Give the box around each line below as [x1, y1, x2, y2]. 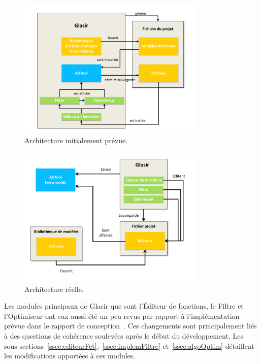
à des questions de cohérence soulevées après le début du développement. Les [4, 330, 243, 341]
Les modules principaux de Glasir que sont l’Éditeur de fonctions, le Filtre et [4, 301, 244, 311]
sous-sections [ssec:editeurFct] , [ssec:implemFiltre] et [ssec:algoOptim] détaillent [4, 340, 254, 351]
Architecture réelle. [24, 283, 84, 294]
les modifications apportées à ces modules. [4, 350, 136, 361]
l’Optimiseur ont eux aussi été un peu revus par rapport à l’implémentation [4, 310, 240, 321]
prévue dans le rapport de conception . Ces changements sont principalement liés [4, 320, 257, 331]
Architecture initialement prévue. [24, 135, 128, 145]
